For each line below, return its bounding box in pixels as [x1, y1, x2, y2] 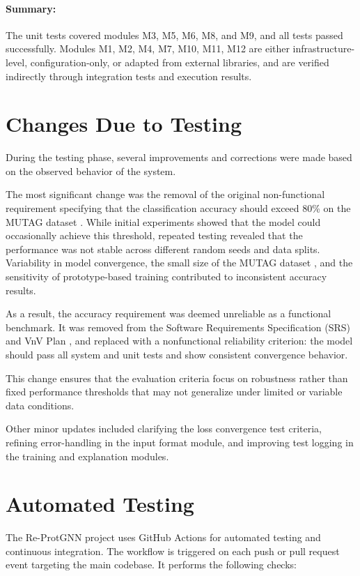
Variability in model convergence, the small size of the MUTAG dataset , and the [6, 255, 353, 270]
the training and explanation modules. [6, 448, 169, 463]
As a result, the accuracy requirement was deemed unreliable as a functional [6, 306, 331, 321]
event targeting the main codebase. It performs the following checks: [6, 557, 297, 572]
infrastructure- [292, 41, 355, 56]
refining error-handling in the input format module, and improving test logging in [6, 434, 354, 449]
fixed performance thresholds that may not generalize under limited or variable [6, 384, 343, 399]
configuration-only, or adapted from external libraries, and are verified [30, 54, 329, 69]
